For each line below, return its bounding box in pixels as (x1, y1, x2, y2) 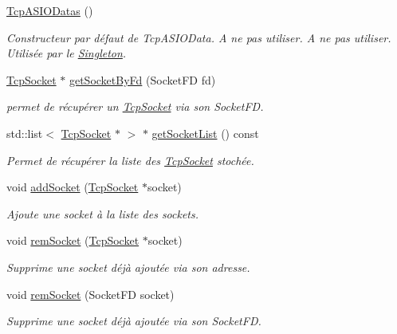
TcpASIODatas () (6, 2, 93, 18)
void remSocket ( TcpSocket (6, 232, 140, 249)
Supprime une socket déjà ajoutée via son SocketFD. (6, 312, 261, 329)
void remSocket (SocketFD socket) (6, 285, 175, 302)
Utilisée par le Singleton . (6, 45, 127, 61)
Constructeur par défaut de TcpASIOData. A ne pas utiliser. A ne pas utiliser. (6, 29, 391, 45)
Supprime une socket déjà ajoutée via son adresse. (6, 258, 250, 275)
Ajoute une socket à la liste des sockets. (6, 205, 199, 222)
